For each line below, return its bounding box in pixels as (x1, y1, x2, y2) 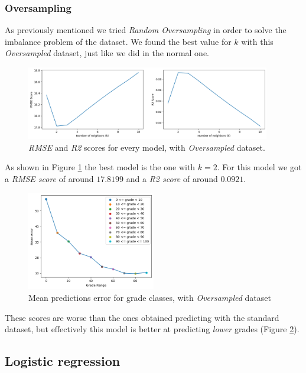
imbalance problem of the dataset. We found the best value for (5, 35, 232, 47)
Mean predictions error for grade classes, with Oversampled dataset (28, 291, 271, 304)
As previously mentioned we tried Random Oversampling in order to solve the (5, 24, 287, 36)
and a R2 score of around (126, 172, 218, 184)
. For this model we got (217, 161, 302, 173)
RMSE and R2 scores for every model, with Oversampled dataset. (28, 141, 265, 153)
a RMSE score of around (5, 172, 94, 184)
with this (241, 35, 274, 47)
